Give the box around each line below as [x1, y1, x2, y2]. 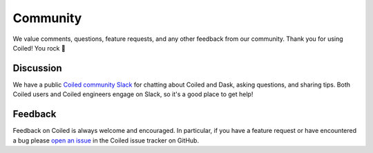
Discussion [12, 62, 62, 74]
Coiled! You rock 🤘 [12, 44, 66, 52]
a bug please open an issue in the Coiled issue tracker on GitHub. [12, 136, 200, 145]
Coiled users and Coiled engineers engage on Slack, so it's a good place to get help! [12, 90, 254, 98]
